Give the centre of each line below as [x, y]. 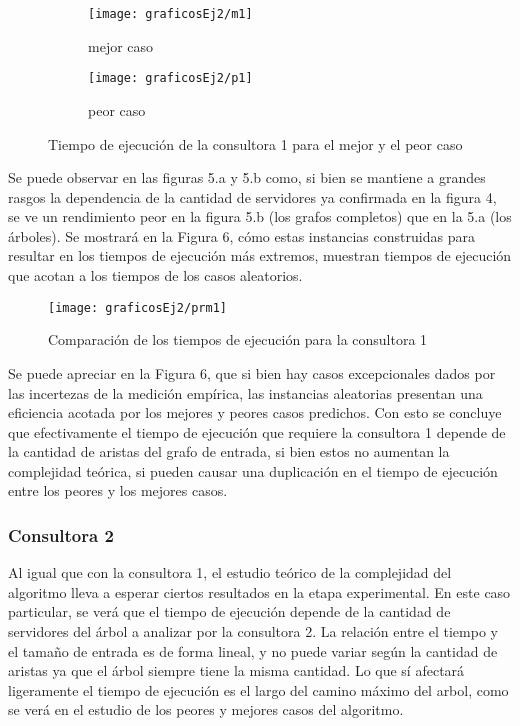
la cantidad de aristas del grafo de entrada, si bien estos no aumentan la [229, 451]
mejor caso [121, 45]
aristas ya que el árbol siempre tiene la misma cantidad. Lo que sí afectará [236, 670]
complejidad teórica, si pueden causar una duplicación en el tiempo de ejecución [253, 470]
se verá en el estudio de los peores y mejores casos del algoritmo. [206, 709]
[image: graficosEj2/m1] [170, 14]
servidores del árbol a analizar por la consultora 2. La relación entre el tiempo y [253, 631]
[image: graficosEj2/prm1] [137, 307]
